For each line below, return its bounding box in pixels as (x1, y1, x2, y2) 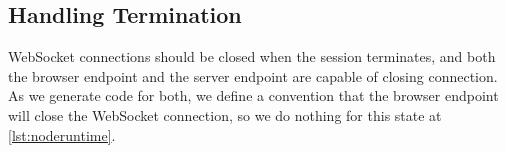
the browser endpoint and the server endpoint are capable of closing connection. (8, 65, 498, 86)
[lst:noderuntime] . (8, 124, 116, 145)
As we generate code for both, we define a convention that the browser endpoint (8, 85, 499, 106)
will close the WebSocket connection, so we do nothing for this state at (8, 104, 442, 125)
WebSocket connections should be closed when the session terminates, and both (8, 46, 496, 67)
